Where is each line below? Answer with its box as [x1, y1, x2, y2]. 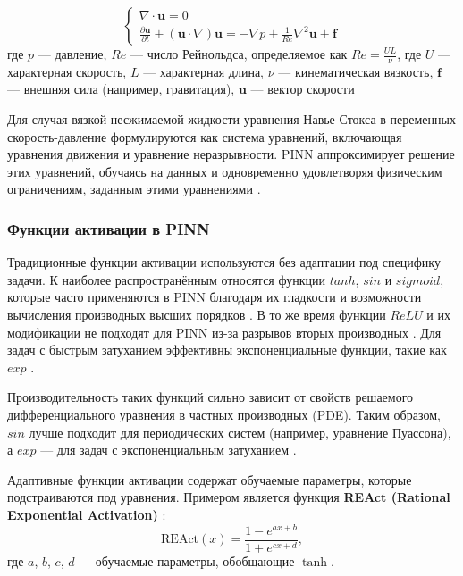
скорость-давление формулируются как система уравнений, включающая [7, 127, 402, 146]
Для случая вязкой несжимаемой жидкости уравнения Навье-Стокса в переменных [7, 110, 456, 129]
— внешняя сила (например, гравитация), [7, 79, 235, 98]
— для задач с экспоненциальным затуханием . [40, 440, 297, 459]
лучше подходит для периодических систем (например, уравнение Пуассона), [29, 422, 451, 441]
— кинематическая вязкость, [278, 62, 434, 80]
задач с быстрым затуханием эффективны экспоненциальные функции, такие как [7, 340, 447, 359]
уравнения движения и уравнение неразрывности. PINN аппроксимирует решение [7, 145, 455, 163]
